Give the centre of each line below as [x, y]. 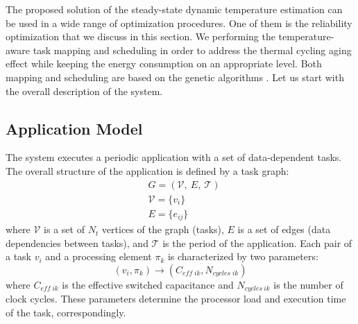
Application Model [74, 128]
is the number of [308, 284]
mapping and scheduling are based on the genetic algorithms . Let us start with [175, 77]
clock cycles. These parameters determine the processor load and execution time [176, 299]
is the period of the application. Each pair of [257, 242]
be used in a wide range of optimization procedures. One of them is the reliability [179, 23]
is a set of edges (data [284, 229]
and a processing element [99, 256]
